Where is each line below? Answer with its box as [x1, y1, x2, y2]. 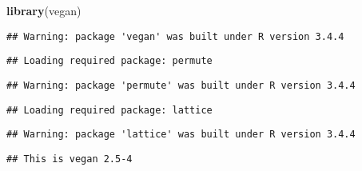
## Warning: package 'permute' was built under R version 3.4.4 [6, 79, 356, 91]
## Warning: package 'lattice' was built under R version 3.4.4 [6, 129, 356, 141]
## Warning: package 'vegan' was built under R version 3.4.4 [6, 30, 344, 42]
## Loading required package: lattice [6, 104, 213, 116]
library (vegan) [6, 2, 82, 18]
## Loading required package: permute [6, 55, 213, 67]
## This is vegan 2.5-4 [6, 153, 133, 165]
